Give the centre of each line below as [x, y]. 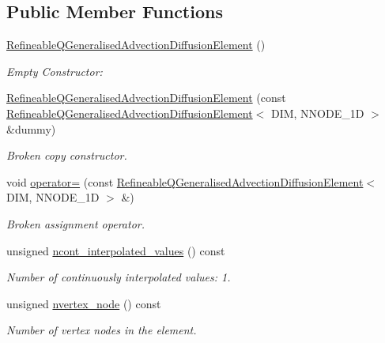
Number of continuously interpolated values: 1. [119, 277]
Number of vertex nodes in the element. [102, 330]
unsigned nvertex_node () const [84, 303]
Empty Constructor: [55, 71]
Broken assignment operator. [75, 223]
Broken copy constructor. [67, 155]
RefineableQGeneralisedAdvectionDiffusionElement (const [146, 98]
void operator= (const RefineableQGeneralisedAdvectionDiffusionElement [185, 181]
